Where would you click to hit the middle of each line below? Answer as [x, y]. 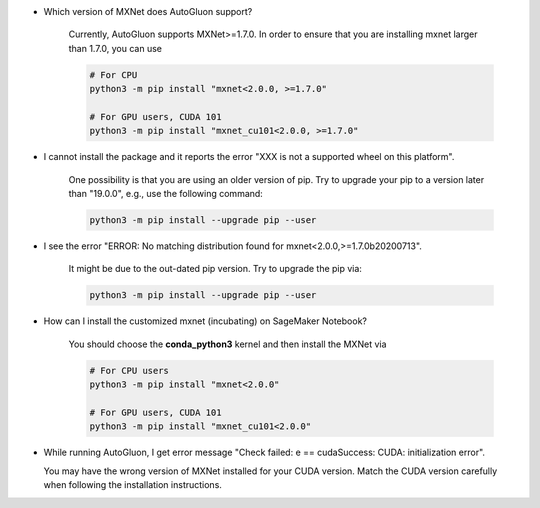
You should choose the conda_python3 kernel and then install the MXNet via [227, 344]
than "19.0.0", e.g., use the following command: [166, 194]
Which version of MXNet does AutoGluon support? [148, 11]
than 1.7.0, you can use [115, 48]
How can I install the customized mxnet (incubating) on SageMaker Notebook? [205, 321]
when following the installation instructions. [132, 485]
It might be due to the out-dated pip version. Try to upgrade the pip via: [215, 269]
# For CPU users [129, 370]
